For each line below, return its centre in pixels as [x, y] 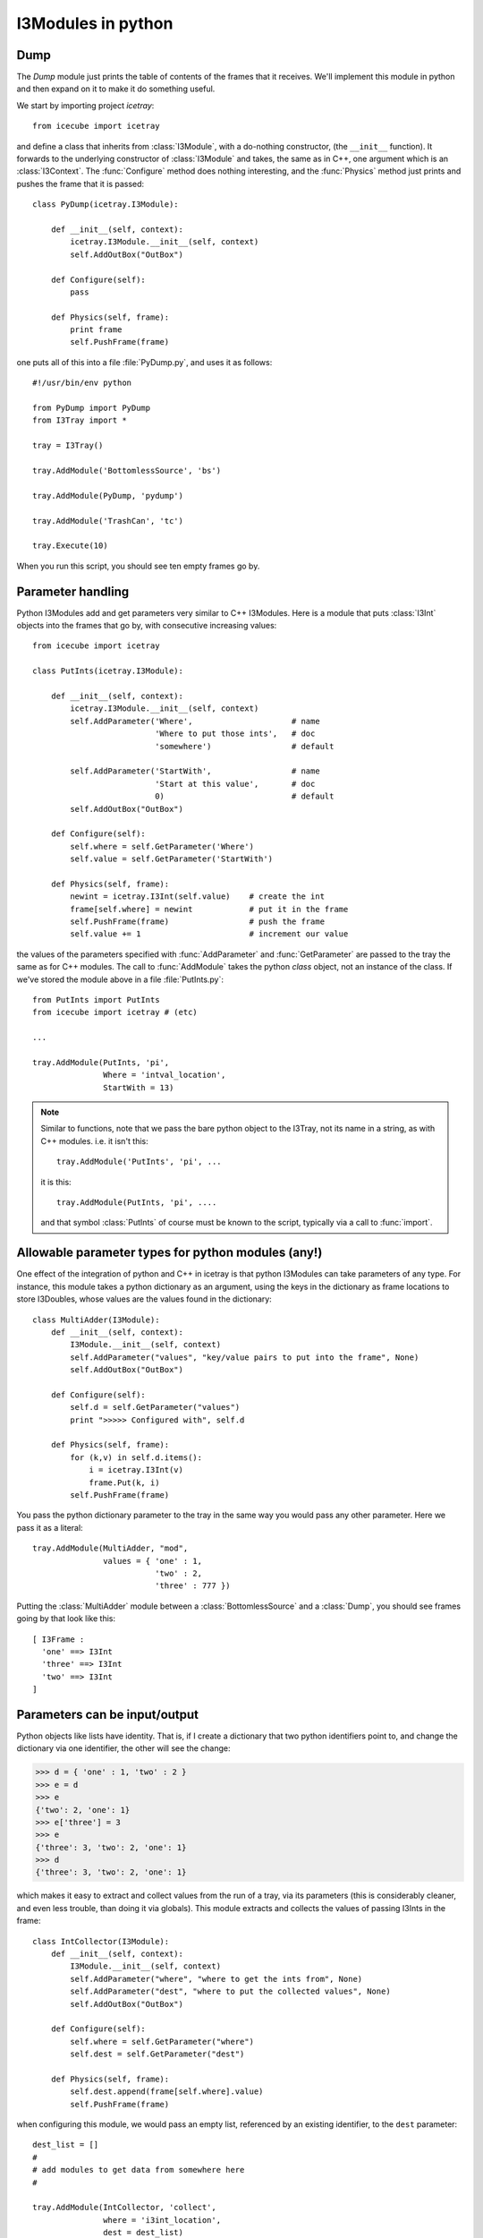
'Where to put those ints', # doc [235, 734]
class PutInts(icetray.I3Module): [108, 671]
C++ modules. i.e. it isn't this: [95, 1140]
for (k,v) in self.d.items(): [136, 1457]
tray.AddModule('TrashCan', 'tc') [108, 521]
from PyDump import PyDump [92, 408]
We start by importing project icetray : [85, 105]
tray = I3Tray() [68, 446]
